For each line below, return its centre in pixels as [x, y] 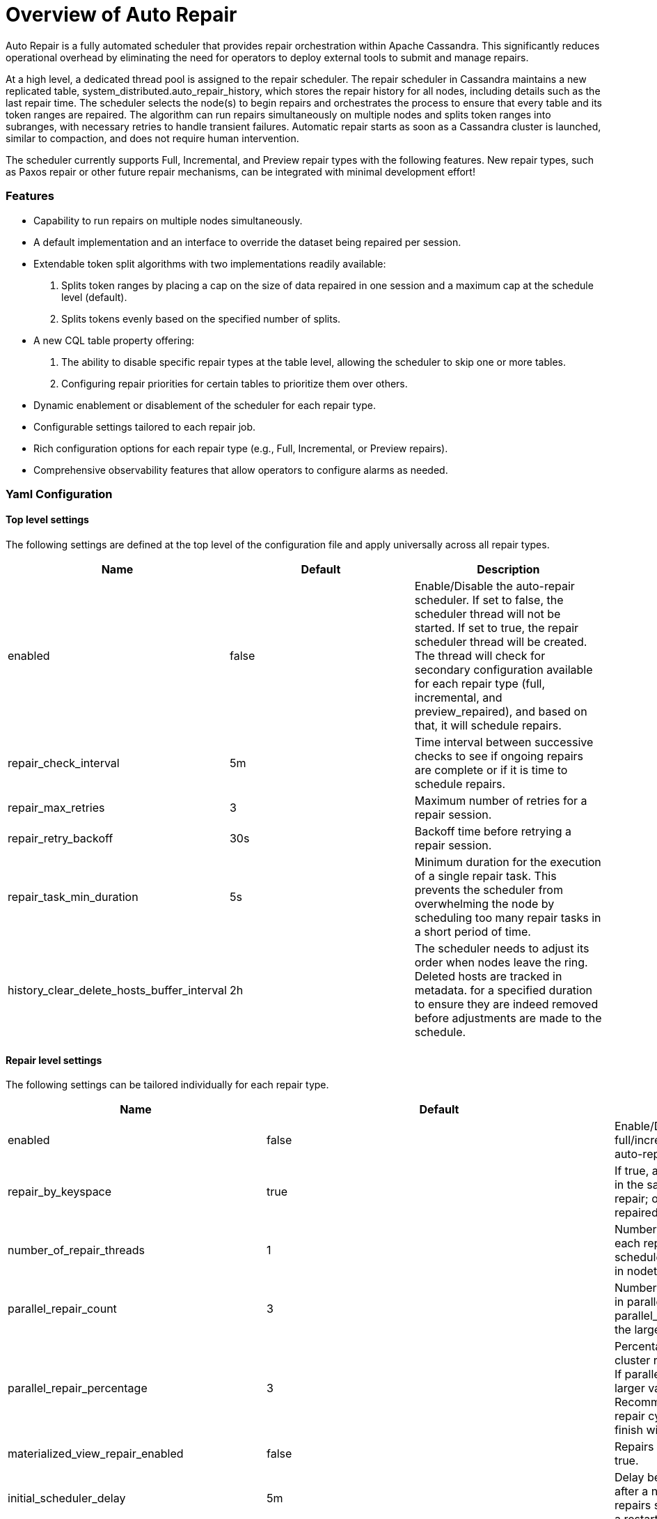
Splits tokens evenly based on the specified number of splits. [201, 318]
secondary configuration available [504, 670]
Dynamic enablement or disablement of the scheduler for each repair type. [205, 405]
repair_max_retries [56, 808]
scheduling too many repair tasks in [508, 918]
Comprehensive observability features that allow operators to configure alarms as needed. [241, 470]
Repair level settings [54, 1060]
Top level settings [47, 520]
